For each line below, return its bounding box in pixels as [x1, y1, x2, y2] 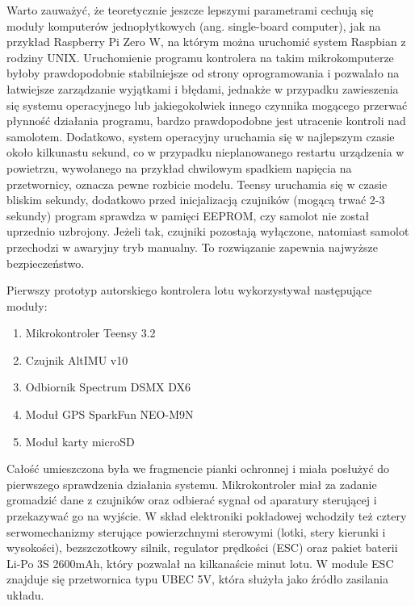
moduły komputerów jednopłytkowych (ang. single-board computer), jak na [6, 17, 381, 34]
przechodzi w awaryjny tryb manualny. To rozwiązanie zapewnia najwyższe [6, 238, 378, 255]
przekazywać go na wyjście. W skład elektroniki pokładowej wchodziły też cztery [6, 508, 407, 525]
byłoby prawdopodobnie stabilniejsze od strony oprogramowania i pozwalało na [6, 65, 400, 81]
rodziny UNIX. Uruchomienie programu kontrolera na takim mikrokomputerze [6, 48, 394, 65]
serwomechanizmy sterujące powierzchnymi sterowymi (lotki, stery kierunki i [6, 523, 386, 540]
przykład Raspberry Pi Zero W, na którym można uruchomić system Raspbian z [6, 33, 406, 50]
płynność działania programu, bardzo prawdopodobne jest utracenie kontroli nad [6, 112, 406, 129]
